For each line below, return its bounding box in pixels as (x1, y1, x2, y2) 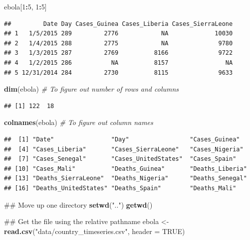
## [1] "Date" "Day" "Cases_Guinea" (4, 135, 240, 143)
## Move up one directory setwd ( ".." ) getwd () (4, 199, 153, 210)
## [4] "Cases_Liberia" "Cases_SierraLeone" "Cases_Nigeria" (4, 145, 244, 153)
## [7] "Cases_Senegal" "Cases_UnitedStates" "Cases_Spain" (4, 155, 237, 163)
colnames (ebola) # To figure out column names (4, 117, 153, 127)
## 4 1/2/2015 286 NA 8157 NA (4, 59, 233, 66)
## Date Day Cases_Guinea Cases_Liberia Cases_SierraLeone (4, 20, 233, 27)
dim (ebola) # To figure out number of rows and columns (4, 84, 179, 94)
